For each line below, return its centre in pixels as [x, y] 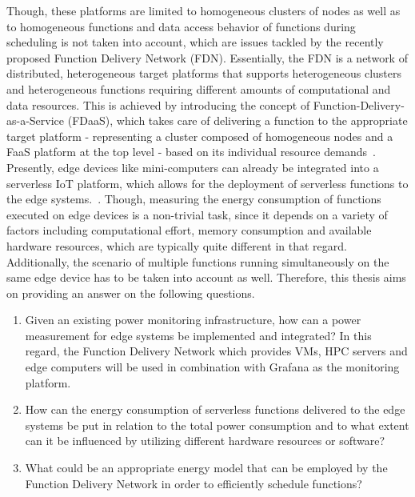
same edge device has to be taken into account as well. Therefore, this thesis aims [206, 277]
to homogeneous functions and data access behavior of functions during [181, 26]
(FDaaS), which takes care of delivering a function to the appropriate [237, 120]
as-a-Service [36, 120]
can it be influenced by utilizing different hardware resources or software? [205, 441]
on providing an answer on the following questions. [131, 293]
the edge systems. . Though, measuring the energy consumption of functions [194, 199]
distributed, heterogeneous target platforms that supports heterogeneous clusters [204, 73]
